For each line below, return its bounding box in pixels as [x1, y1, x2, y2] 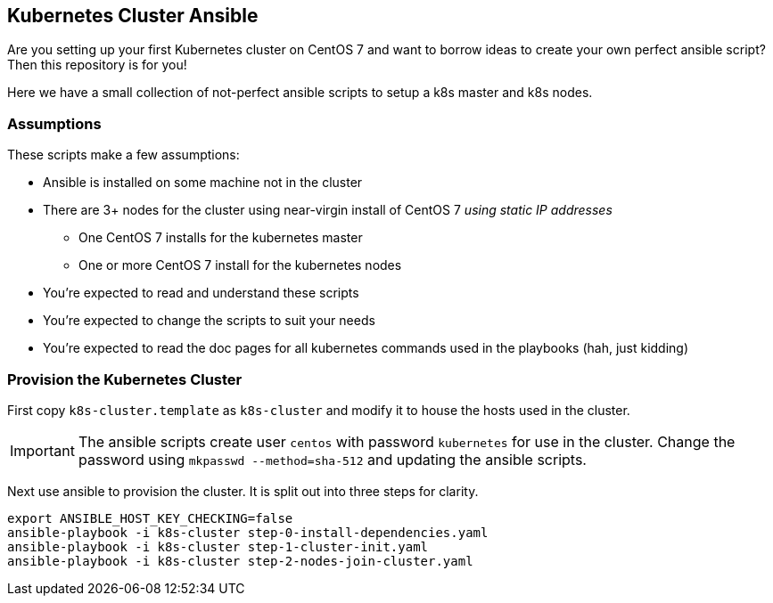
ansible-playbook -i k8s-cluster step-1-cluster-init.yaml [7, 539, 429, 554]
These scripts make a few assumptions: [7, 147, 240, 163]
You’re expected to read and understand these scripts [43, 285, 359, 301]
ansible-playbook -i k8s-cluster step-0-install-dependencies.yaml [7, 525, 489, 540]
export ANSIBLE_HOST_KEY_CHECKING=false [7, 510, 293, 526]
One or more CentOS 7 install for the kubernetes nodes [78, 257, 402, 273]
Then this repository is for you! [7, 57, 187, 73]
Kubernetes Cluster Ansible [7, 4, 259, 27]
